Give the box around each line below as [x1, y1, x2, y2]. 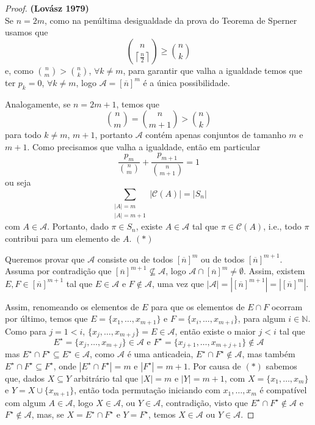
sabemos [266, 359, 297, 372]
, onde [53, 359, 76, 372]
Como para [5, 324, 46, 337]
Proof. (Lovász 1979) [5, 2, 89, 14]
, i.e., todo [263, 220, 302, 233]
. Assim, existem [243, 264, 305, 277]
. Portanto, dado [47, 220, 109, 233]
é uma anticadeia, [127, 347, 194, 360]
